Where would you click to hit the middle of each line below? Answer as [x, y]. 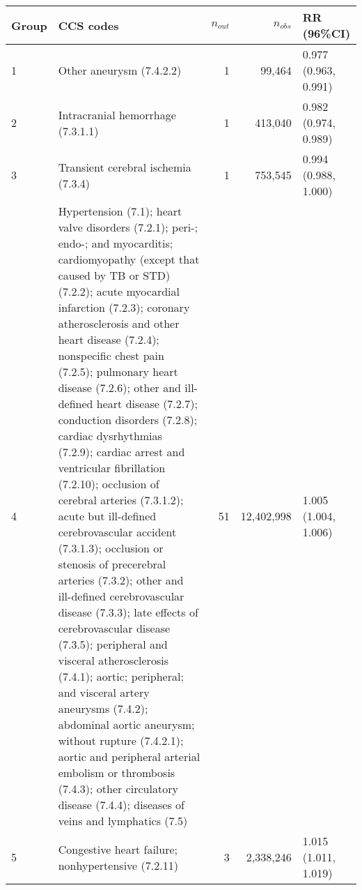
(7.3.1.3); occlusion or [111, 548]
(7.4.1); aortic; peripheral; [121, 676]
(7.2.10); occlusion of [109, 484]
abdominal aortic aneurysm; [126, 724]
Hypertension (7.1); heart [120, 211]
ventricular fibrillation [112, 468]
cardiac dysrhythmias [110, 436]
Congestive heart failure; [118, 849]
